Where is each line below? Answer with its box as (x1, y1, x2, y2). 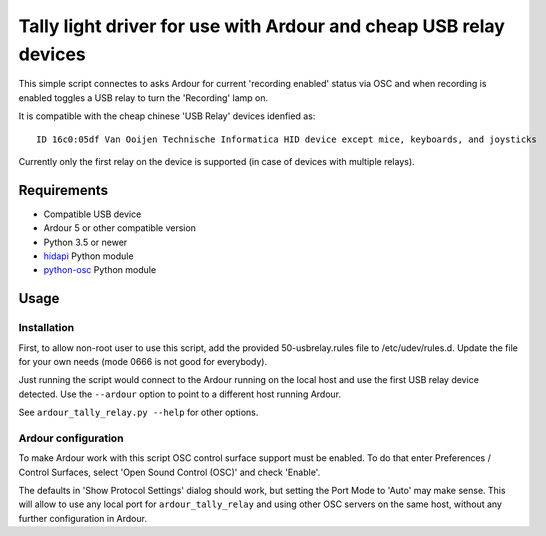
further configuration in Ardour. (18, 512, 147, 524)
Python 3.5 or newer (43, 236, 128, 248)
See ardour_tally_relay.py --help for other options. (18, 406, 259, 419)
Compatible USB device (43, 208, 142, 220)
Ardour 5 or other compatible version (43, 222, 197, 234)
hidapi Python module (43, 250, 134, 262)
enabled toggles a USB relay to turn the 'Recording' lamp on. (18, 91, 269, 104)
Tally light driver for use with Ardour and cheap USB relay (18, 15, 505, 37)
